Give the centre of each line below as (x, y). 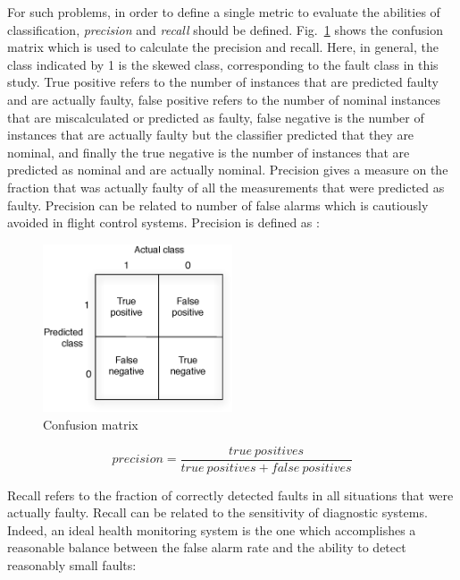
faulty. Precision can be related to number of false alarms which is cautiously (218, 205)
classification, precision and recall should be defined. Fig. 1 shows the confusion (225, 29)
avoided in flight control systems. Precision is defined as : (163, 222)
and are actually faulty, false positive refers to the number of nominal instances (224, 99)
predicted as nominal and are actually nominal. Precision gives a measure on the (228, 170)
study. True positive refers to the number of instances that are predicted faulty (223, 82)
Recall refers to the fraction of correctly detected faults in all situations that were (230, 495)
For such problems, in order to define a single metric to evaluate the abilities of (224, 12)
